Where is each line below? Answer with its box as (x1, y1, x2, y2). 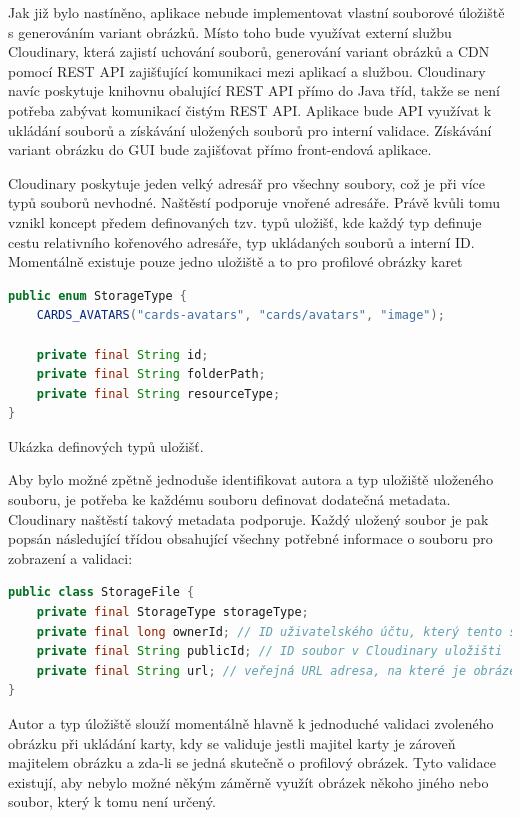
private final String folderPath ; (36, 367, 266, 382)
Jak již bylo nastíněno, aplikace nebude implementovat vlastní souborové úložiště (8, 2, 505, 22)
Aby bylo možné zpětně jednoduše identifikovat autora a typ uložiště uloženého (8, 469, 494, 490)
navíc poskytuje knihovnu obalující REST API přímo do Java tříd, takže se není (8, 80, 500, 101)
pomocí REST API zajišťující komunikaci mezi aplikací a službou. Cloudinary (8, 60, 486, 81)
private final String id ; (36, 347, 209, 362)
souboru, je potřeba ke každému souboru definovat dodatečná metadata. (8, 489, 451, 510)
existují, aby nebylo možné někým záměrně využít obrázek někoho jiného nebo (8, 771, 489, 792)
